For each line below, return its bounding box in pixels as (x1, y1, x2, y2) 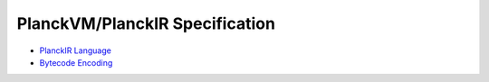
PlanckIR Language (39, 45, 112, 56)
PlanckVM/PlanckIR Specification (16, 14, 276, 33)
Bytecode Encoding (39, 57, 113, 68)
